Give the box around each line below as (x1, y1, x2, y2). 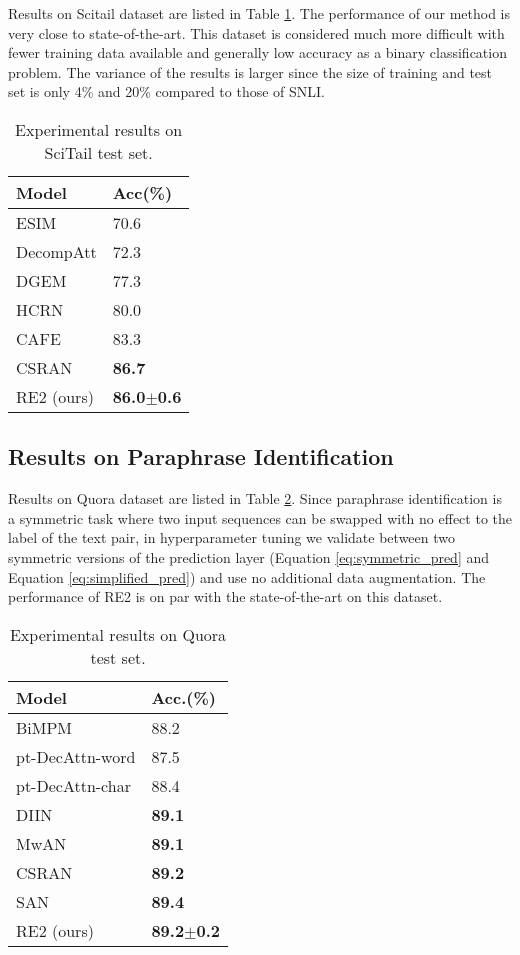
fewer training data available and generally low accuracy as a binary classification (8, 42, 507, 63)
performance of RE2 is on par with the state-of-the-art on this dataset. (8, 586, 443, 607)
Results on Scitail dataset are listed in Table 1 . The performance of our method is (8, 3, 510, 23)
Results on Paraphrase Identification (8, 441, 394, 472)
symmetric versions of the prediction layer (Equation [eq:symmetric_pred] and (8, 546, 490, 567)
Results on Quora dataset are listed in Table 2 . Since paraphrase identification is (8, 488, 502, 509)
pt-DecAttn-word (16, 744, 136, 768)
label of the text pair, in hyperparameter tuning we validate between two (8, 527, 455, 548)
